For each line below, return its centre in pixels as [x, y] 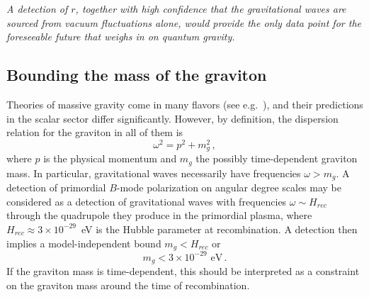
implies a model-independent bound [84, 243]
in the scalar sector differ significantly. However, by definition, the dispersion [172, 118]
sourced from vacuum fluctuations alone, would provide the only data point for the [184, 22]
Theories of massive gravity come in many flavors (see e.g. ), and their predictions [185, 104]
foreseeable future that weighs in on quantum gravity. [121, 37]
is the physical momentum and [110, 158]
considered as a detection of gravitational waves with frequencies [147, 201]
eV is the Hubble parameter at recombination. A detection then [220, 229]
